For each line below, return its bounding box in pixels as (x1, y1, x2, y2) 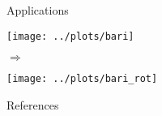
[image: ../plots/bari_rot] (6, 73, 158, 85)
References (6, 96, 59, 113)
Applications (6, 2, 69, 18)
